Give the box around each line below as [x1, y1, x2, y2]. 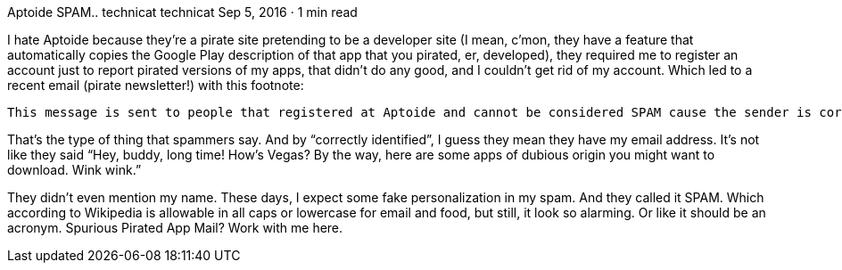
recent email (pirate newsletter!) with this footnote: [7, 78, 304, 93]
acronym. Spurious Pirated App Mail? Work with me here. [7, 220, 343, 235]
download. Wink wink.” [7, 162, 142, 177]
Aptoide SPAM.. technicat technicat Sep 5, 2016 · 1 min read [7, 4, 358, 20]
